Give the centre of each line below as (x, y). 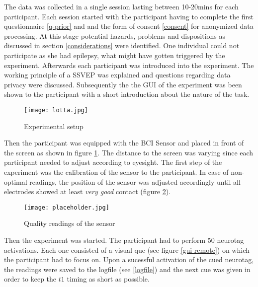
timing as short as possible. (108, 279)
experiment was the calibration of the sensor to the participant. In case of (116, 172)
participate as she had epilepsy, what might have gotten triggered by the (115, 55)
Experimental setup (54, 126)
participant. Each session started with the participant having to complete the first (129, 16)
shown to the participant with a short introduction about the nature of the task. (127, 94)
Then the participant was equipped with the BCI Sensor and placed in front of (124, 143)
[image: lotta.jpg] (56, 110)
